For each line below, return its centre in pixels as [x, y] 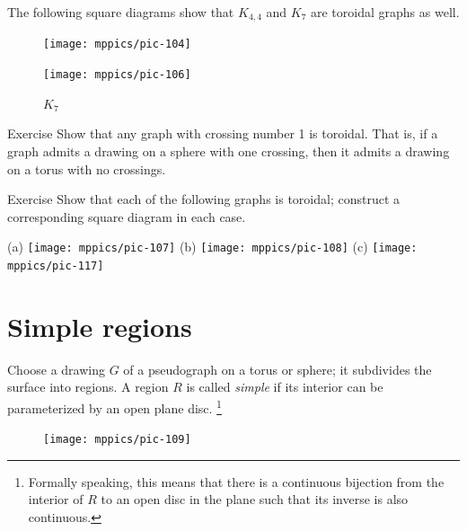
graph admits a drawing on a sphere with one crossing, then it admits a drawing [229, 150]
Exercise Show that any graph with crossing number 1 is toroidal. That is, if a [223, 133]
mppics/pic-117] [56, 265]
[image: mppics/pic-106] [117, 75]
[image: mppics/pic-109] [117, 440]
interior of [56, 499]
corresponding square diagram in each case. [127, 216]
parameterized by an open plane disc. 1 [115, 406]
